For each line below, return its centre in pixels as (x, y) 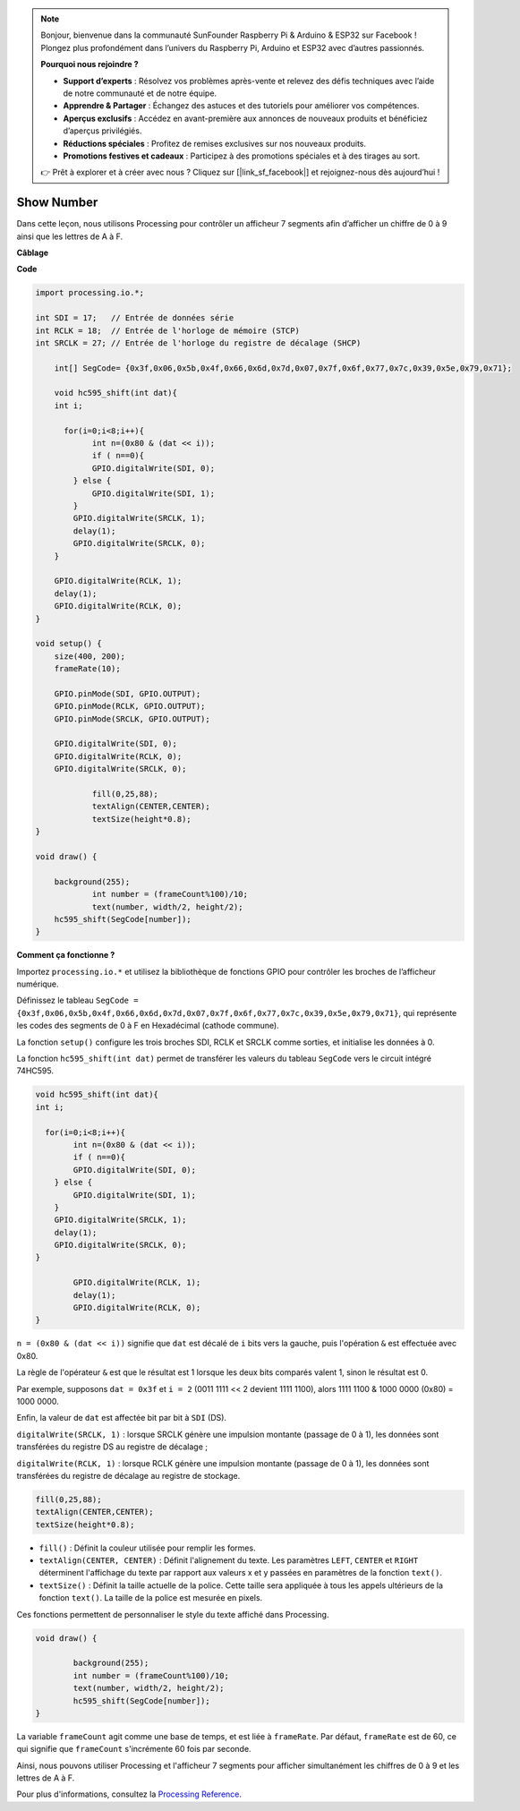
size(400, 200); (90, 656)
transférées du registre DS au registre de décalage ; (112, 1447)
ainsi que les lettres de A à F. (70, 236)
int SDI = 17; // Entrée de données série (135, 318)
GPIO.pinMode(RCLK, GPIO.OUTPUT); (130, 706)
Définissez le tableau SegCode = (77, 1000)
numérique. (38, 984)
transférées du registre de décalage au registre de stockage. (128, 1475)
